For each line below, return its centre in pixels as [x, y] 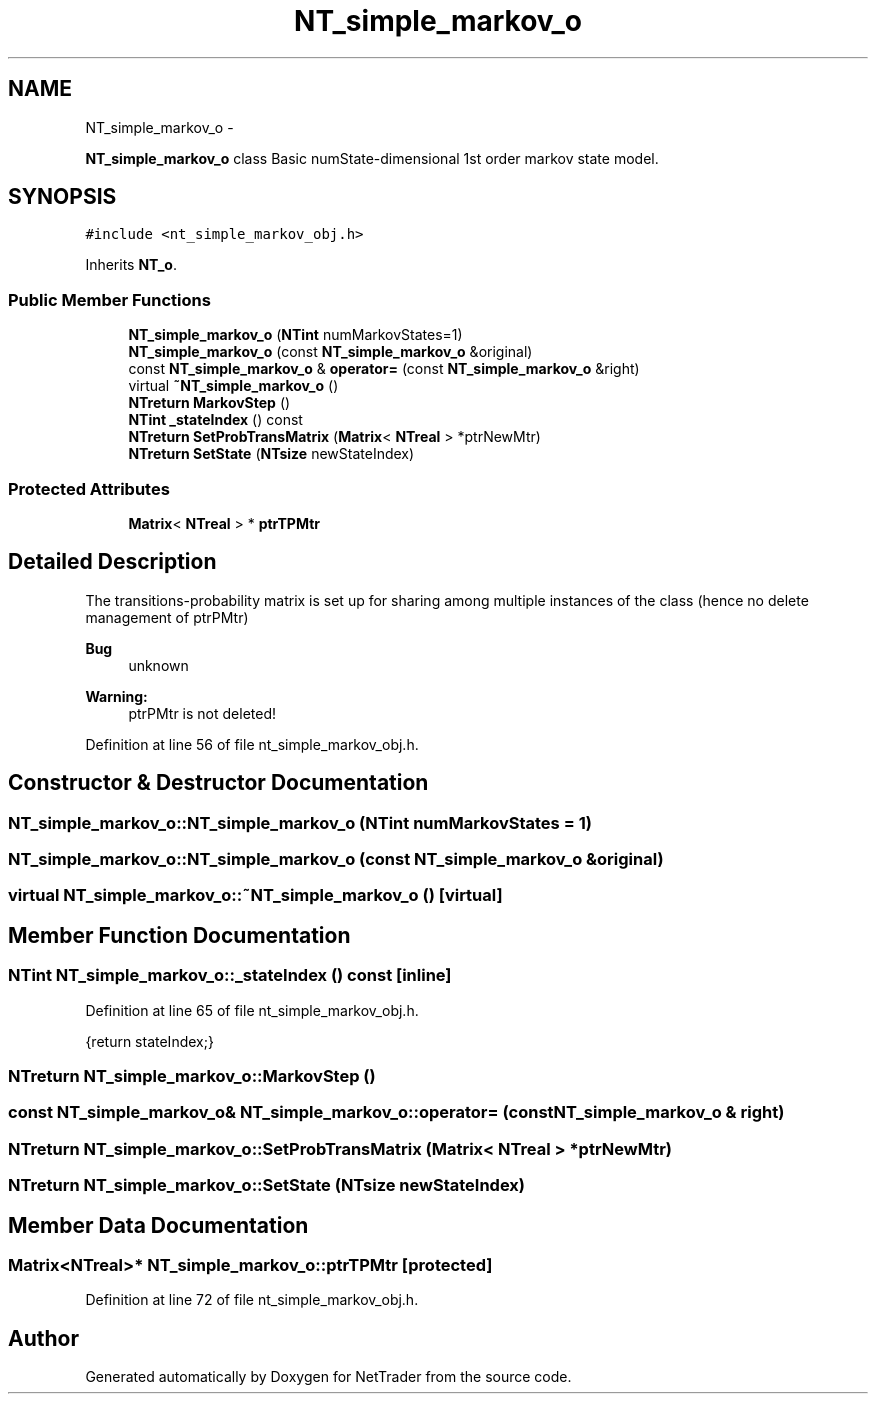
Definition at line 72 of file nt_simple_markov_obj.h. [252, 1300]
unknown [158, 665]
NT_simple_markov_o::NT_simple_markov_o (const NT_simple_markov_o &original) [336, 859]
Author [43, 1338]
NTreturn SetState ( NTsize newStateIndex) [271, 454]
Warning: [116, 696]
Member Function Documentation [179, 935]
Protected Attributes [89, 488]
